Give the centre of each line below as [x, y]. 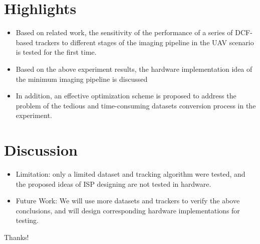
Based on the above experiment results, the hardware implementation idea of [134, 69]
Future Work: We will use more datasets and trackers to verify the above [128, 201]
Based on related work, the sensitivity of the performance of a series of [124, 32]
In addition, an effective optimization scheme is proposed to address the [126, 96]
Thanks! [17, 237]
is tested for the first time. [56, 52]
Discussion [41, 150]
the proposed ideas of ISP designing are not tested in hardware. [113, 184]
